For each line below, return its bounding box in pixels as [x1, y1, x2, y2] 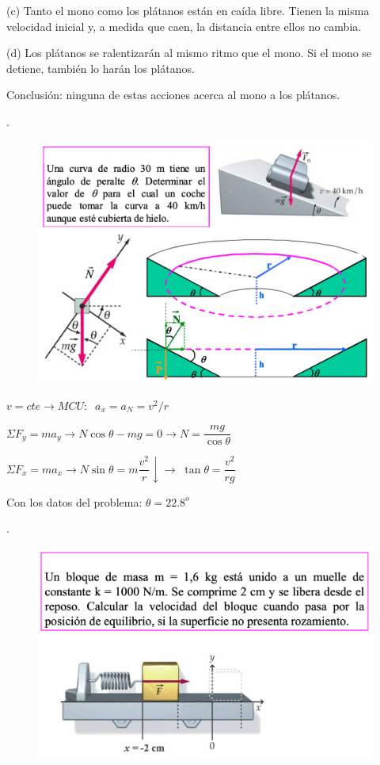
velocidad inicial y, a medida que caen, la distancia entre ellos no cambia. [6, 17, 362, 34]
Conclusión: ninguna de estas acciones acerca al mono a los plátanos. [6, 86, 340, 103]
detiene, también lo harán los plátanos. [6, 59, 195, 76]
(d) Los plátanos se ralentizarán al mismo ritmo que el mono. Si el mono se [6, 44, 372, 61]
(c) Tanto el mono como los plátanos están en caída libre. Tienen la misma [6, 2, 370, 18]
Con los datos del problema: [6, 493, 142, 510]
